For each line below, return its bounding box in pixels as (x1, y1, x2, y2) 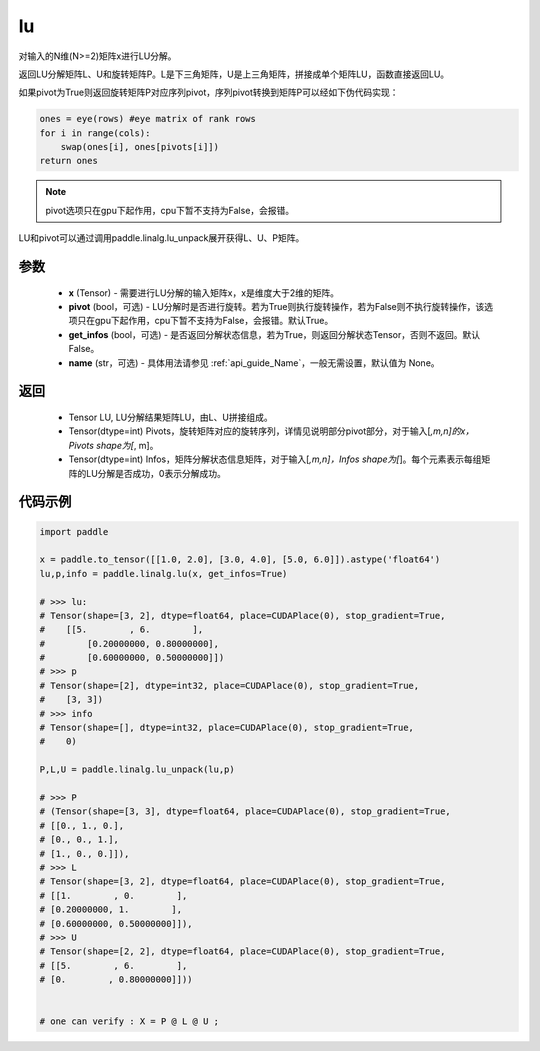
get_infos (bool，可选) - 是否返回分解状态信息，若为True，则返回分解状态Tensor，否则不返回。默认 (68, 328, 481, 340)
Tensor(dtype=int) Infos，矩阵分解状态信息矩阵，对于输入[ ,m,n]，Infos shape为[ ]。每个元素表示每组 (68, 453, 482, 465)
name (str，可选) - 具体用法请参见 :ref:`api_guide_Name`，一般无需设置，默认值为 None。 (68, 356, 440, 369)
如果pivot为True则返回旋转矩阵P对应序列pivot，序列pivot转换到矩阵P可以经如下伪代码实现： (18, 86, 399, 99)
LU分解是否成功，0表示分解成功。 (85, 467, 227, 479)
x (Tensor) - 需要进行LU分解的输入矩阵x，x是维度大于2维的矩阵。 (68, 286, 340, 299)
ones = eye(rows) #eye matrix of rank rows (39, 113, 257, 125)
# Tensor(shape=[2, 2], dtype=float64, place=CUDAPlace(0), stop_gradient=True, (39, 946, 446, 957)
